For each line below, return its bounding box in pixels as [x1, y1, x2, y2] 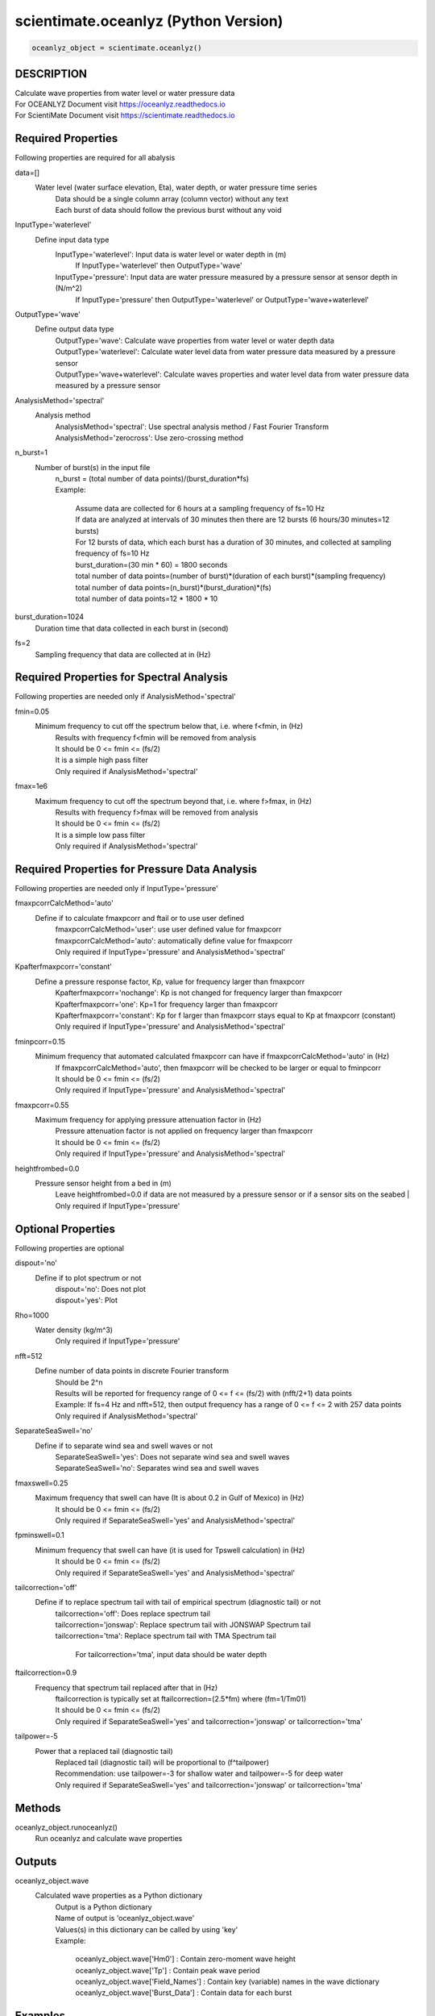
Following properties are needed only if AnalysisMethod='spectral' [14, 692, 237, 702]
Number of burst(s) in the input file [35, 462, 151, 472]
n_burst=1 [14, 448, 48, 457]
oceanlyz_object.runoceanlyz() [14, 1822, 118, 1832]
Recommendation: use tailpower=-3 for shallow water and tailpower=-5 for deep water [55, 1768, 344, 1778]
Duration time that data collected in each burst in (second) [35, 623, 229, 633]
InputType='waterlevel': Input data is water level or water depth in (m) [55, 250, 287, 260]
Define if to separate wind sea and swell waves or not [35, 1440, 213, 1451]
